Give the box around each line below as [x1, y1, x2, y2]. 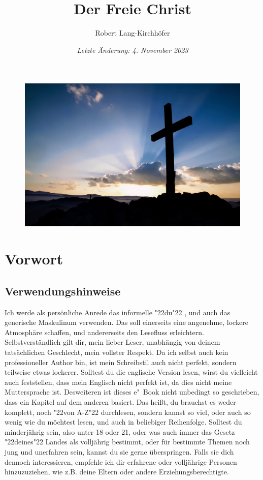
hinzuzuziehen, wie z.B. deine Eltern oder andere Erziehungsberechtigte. [5, 466, 229, 477]
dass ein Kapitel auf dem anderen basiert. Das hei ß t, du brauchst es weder [5, 396, 236, 407]
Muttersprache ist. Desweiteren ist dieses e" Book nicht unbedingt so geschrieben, [5, 386, 259, 397]
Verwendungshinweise [5, 283, 121, 298]
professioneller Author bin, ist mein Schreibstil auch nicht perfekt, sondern [5, 356, 237, 367]
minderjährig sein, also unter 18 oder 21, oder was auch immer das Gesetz [5, 426, 235, 437]
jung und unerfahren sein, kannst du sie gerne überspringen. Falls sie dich [5, 446, 234, 457]
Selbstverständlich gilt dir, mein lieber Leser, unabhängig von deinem [5, 337, 220, 347]
